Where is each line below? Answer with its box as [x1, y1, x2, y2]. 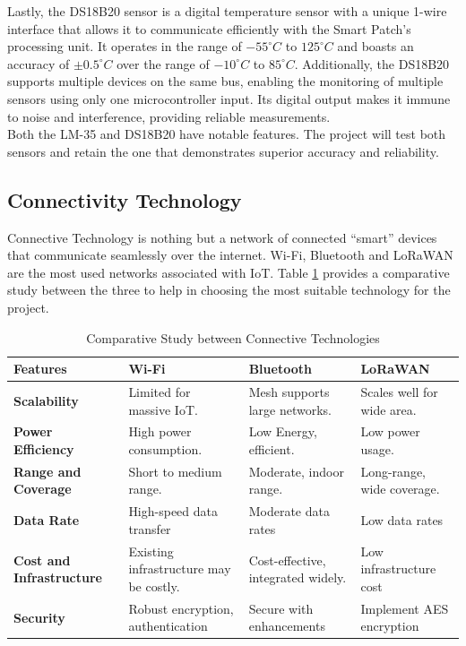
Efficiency [13, 439, 74, 458]
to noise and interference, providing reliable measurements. [7, 107, 331, 125]
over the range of [116, 54, 210, 73]
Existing [128, 541, 174, 560]
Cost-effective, [248, 550, 326, 569]
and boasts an [337, 37, 414, 56]
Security [13, 607, 65, 626]
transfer [128, 519, 171, 538]
